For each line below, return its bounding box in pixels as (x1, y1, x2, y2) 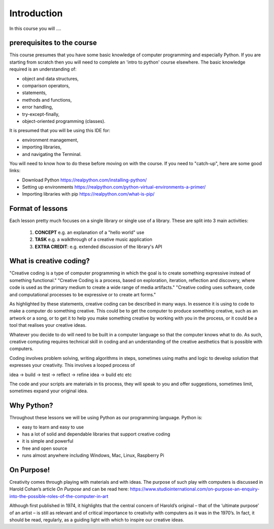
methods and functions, (22, 97, 72, 103)
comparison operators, (22, 83, 70, 89)
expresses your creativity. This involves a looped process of (9, 362, 135, 368)
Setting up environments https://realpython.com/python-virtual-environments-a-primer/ (22, 184, 206, 190)
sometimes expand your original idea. (9, 388, 88, 394)
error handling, (22, 104, 53, 110)
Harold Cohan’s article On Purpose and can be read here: (9, 486, 129, 492)
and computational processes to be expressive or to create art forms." (9, 291, 156, 297)
